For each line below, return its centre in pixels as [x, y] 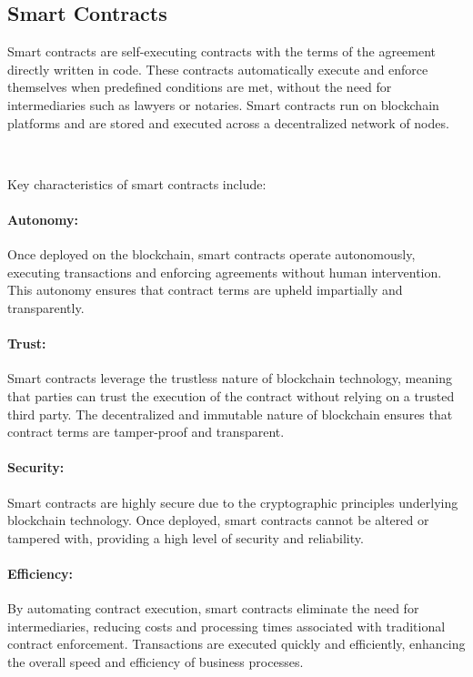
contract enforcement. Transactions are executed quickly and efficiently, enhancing [236, 644]
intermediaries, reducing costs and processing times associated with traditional [226, 626]
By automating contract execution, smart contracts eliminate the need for [213, 608]
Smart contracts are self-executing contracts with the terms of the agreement [222, 51]
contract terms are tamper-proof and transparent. [146, 432]
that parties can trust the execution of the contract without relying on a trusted [231, 395]
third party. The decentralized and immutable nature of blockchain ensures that [230, 414]
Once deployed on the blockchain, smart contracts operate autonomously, [211, 254]
